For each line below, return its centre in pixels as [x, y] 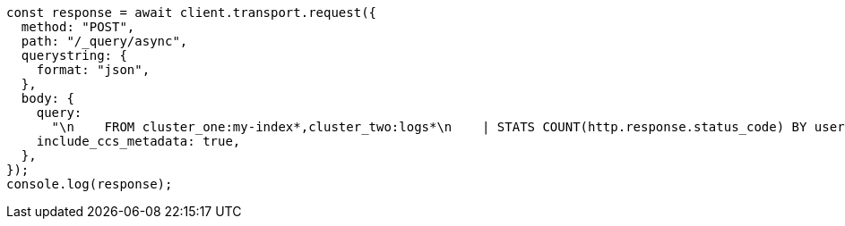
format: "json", [93, 70]
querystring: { [74, 55]
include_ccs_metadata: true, [138, 141]
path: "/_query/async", [104, 41]
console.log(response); [90, 184]
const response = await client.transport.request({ [192, 13]
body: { [47, 98]
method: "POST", [78, 27]
